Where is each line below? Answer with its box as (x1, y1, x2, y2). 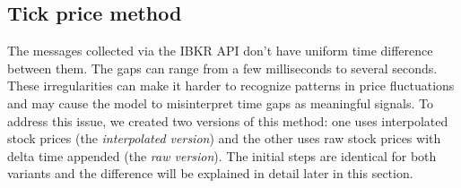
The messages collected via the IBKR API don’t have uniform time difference (7, 41, 433, 60)
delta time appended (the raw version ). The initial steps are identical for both (7, 146, 437, 165)
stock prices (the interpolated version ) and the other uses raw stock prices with (7, 129, 441, 148)
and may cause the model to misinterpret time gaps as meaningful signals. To (7, 93, 433, 112)
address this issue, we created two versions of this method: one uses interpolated (7, 111, 448, 130)
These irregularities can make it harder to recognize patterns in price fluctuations (7, 76, 455, 95)
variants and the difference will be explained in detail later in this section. (7, 164, 413, 183)
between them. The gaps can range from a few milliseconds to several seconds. (7, 58, 438, 77)
